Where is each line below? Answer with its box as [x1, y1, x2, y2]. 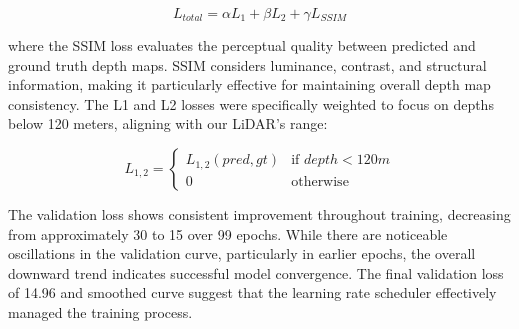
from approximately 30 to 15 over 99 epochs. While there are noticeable [8, 223, 448, 244]
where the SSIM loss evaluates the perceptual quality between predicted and [8, 35, 476, 55]
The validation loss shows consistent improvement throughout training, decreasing [8, 203, 511, 224]
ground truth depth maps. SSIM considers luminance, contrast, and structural [8, 54, 487, 75]
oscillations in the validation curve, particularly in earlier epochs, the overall [8, 243, 476, 264]
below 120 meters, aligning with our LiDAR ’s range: [8, 113, 328, 134]
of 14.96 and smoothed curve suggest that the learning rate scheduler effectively [8, 282, 497, 303]
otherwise [291, 174, 349, 189]
